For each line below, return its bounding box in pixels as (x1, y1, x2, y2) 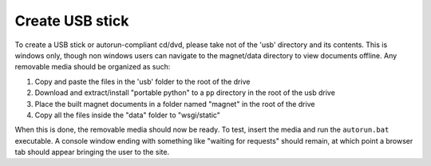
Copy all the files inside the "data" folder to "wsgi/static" (34, 110, 221, 120)
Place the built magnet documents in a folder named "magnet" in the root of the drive (34, 99, 315, 109)
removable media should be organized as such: (14, 62, 171, 72)
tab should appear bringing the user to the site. (14, 148, 170, 157)
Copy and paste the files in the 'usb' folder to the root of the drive (34, 77, 251, 86)
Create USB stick (14, 12, 129, 30)
